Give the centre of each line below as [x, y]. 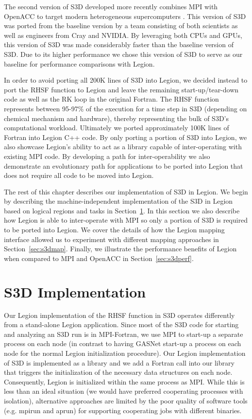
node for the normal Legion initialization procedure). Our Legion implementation [125, 353]
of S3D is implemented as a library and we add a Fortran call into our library [119, 362]
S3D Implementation [75, 291]
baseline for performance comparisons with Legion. [79, 63]
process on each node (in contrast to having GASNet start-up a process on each [123, 343]
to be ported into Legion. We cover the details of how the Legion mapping [114, 230]
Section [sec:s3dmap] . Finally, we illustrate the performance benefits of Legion [120, 249]
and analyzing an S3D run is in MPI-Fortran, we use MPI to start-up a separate [124, 334]
